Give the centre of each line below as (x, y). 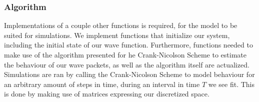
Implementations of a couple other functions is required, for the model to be (121, 25)
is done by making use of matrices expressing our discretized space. (107, 94)
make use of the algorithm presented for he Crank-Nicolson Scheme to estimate (125, 54)
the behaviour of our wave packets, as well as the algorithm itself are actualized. (127, 64)
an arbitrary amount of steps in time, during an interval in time (102, 84)
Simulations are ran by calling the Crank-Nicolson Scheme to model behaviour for (129, 74)
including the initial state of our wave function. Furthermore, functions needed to (128, 45)
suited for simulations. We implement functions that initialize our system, (117, 35)
